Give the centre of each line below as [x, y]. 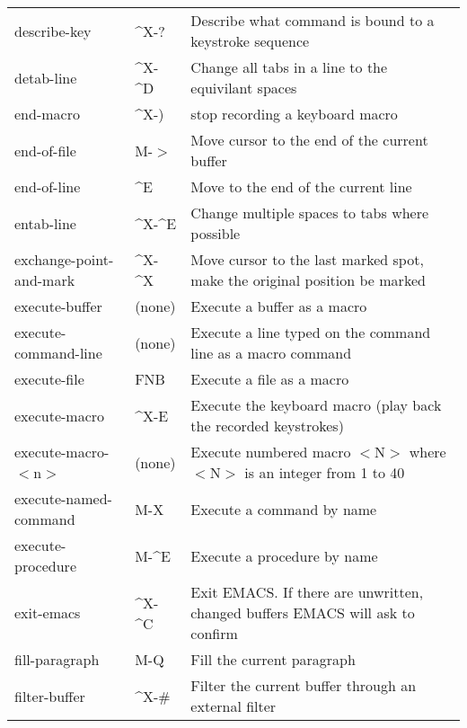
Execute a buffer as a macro [279, 306]
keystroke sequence [250, 41]
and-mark [45, 280]
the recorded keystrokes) [267, 426]
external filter [233, 706]
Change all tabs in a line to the [289, 67]
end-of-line [48, 186]
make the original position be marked [308, 280]
